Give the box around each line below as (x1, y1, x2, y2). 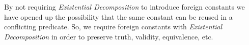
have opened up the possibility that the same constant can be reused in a (4, 11, 233, 22)
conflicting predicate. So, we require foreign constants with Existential (4, 21, 223, 32)
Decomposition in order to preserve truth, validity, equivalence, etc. (4, 31, 213, 41)
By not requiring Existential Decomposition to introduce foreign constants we (4, 2, 245, 12)
